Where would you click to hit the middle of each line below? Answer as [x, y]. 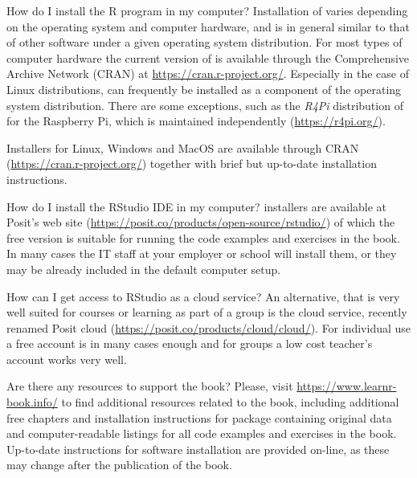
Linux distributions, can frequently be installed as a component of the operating [204, 89]
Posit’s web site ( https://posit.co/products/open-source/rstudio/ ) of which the [201, 222]
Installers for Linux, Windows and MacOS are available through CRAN [183, 147]
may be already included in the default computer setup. [144, 269]
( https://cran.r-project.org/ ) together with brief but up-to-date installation [192, 163]
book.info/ [32, 402]
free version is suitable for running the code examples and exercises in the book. [203, 237]
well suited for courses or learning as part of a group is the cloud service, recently [207, 312]
